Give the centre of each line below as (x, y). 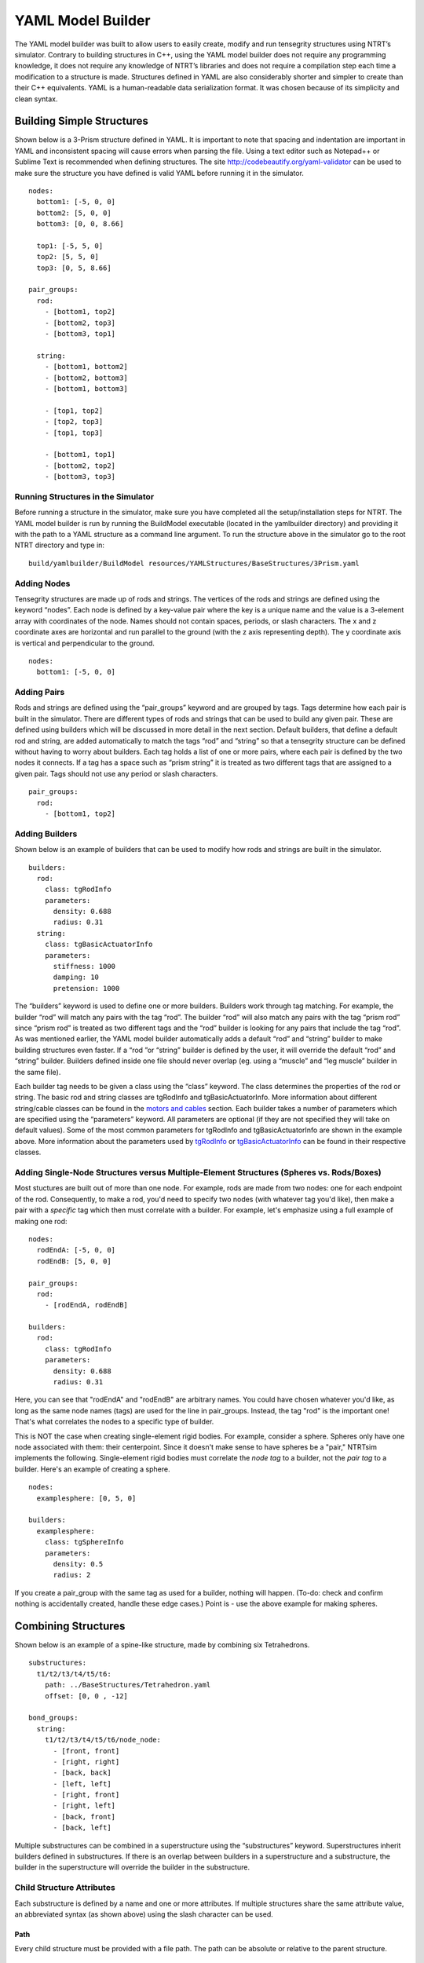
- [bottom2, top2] (80, 466)
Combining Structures (70, 1626)
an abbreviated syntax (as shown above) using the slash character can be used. (144, 1914)
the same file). (38, 1072)
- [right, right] (86, 1762)
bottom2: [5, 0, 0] (74, 213)
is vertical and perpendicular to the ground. (84, 643)
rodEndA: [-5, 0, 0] (76, 1250)
